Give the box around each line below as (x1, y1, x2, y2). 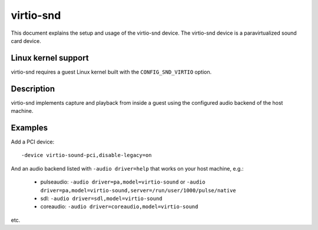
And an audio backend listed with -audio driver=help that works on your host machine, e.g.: (11, 165, 244, 172)
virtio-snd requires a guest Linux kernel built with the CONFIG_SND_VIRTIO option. (11, 68, 212, 75)
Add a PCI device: (11, 138, 55, 145)
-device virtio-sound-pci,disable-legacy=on (21, 152, 153, 159)
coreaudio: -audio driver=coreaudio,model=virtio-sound (40, 203, 198, 210)
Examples (11, 122, 48, 132)
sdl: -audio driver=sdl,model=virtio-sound (40, 195, 163, 202)
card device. (11, 37, 41, 44)
